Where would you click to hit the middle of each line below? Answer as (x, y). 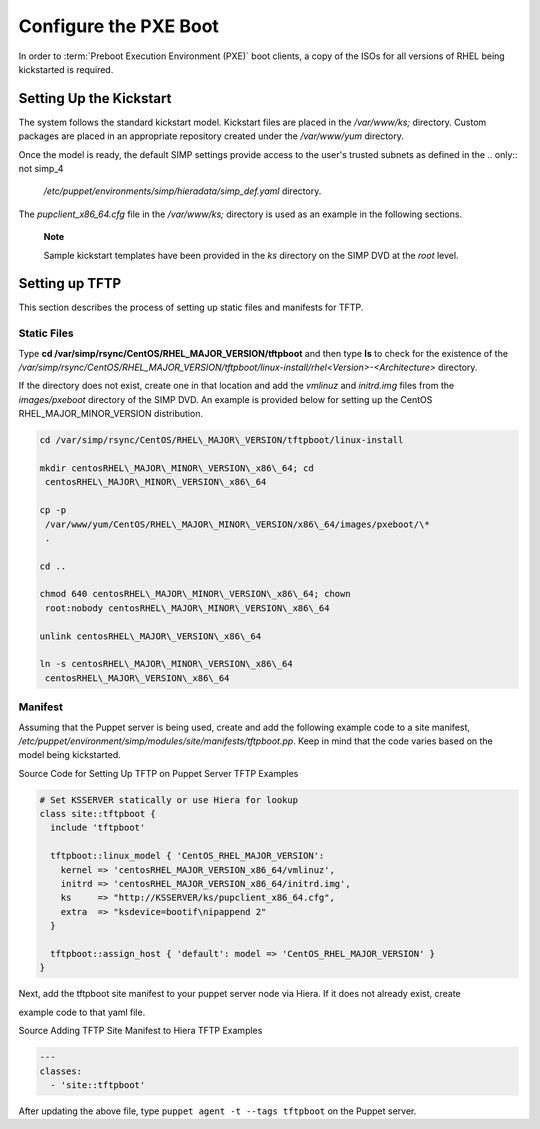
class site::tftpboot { (98, 814)
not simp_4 (41, 169)
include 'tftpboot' (98, 828)
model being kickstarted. (69, 755)
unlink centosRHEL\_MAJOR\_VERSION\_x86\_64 (150, 636)
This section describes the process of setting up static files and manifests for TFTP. (191, 307)
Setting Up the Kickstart (95, 98)
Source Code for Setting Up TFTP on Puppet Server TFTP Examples (158, 773)
